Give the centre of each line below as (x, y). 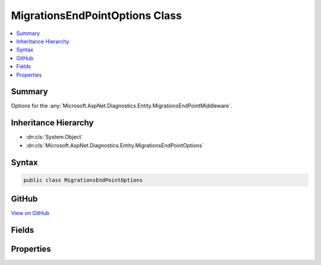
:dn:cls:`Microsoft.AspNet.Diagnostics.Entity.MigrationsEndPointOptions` (115, 145)
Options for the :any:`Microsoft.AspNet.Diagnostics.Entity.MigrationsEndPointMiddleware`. (122, 106)
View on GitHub (30, 213)
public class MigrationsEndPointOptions (83, 180)
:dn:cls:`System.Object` (54, 137)
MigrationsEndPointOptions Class (97, 15)
